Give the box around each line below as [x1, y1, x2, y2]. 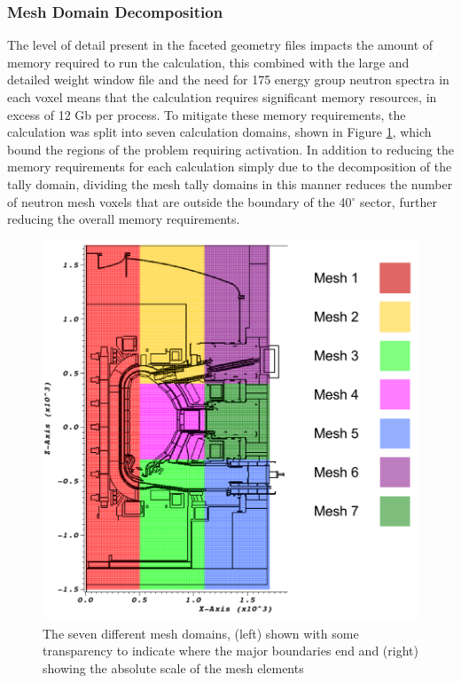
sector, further [359, 192, 437, 210]
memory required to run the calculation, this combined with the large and [7, 52, 410, 71]
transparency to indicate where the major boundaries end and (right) [43, 641, 418, 660]
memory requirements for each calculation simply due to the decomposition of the [7, 157, 452, 176]
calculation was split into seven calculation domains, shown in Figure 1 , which [7, 123, 432, 141]
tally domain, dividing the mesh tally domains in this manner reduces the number [7, 174, 453, 193]
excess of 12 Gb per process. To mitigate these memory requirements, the [7, 105, 406, 123]
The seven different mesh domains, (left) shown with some [43, 623, 359, 642]
